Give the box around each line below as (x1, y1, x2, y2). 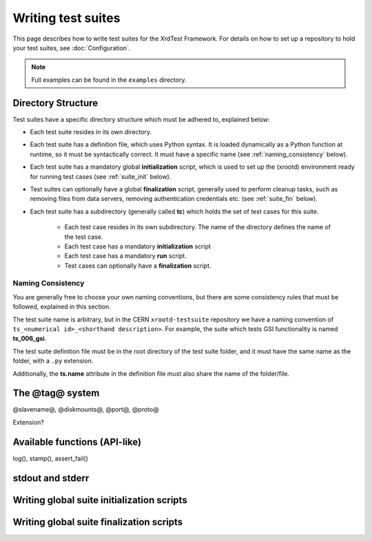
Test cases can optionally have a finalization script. (64, 262, 211, 270)
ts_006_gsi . (12, 335, 47, 343)
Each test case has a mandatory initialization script (64, 242, 211, 251)
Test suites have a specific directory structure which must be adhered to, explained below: (12, 115, 270, 123)
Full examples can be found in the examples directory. (31, 76, 187, 84)
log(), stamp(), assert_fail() (12, 454, 89, 463)
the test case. (64, 233, 103, 241)
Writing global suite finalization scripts (12, 516, 183, 528)
